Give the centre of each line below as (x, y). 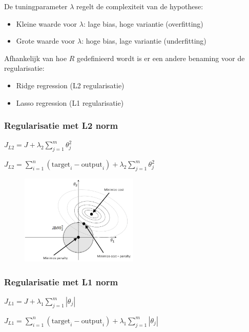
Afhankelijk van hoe (36, 58)
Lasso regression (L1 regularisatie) (70, 102)
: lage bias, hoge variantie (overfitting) (143, 23)
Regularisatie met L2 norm (61, 125)
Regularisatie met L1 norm (61, 281)
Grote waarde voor (46, 41)
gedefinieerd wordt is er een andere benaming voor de (161, 58)
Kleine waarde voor (47, 23)
